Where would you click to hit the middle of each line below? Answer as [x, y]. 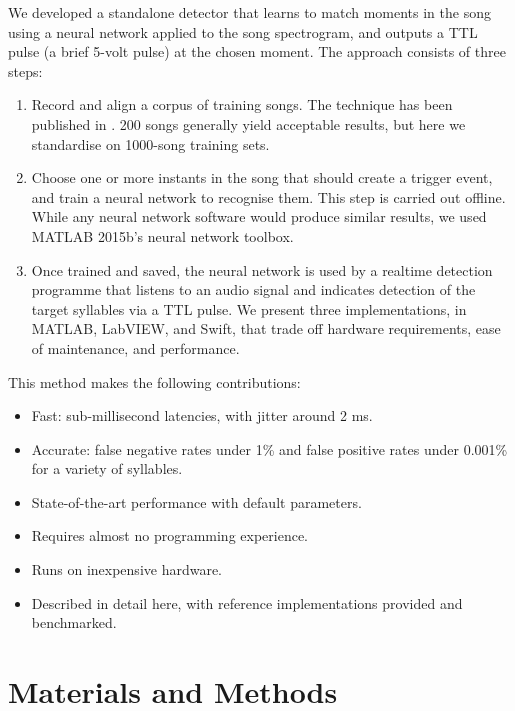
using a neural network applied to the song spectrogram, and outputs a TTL [243, 31]
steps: [25, 70]
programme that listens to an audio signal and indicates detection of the [253, 289]
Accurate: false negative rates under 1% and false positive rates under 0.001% [269, 448]
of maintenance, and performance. [135, 347]
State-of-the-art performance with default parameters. [196, 501]
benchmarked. [74, 622]
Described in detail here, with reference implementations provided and [247, 602]
